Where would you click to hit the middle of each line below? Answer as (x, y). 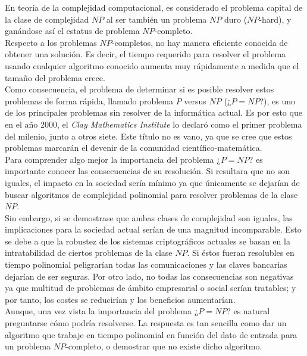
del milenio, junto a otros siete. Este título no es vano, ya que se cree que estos (148, 136)
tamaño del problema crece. (55, 77)
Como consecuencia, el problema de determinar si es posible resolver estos (140, 89)
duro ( (236, 19)
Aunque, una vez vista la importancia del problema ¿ (102, 311)
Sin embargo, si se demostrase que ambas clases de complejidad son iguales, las (149, 217)
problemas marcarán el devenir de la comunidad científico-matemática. (134, 148)
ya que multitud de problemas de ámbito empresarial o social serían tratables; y (151, 288)
